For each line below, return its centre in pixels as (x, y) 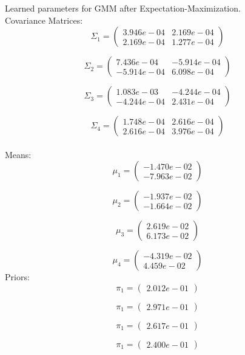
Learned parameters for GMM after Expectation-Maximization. (123, 8)
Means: (18, 154)
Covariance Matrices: (44, 20)
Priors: (17, 277)
